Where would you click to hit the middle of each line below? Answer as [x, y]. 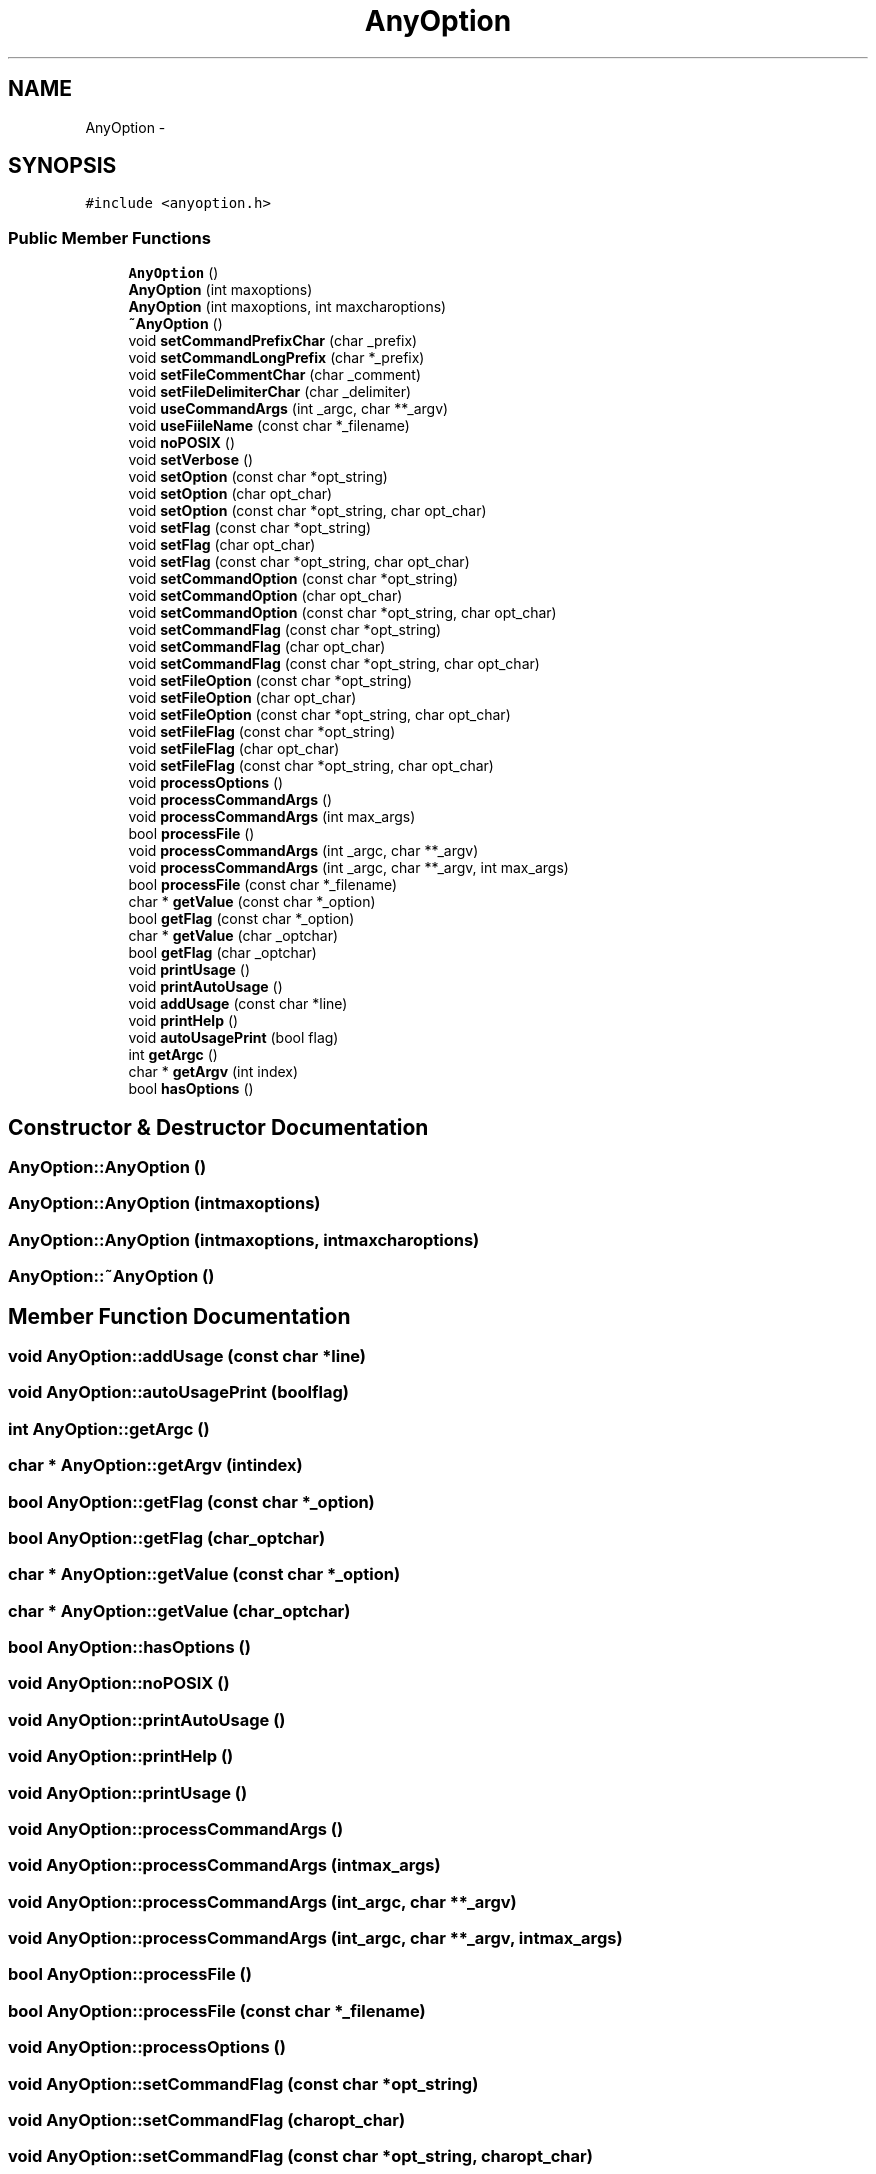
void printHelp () [183, 1021]
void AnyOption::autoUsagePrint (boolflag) [178, 1392]
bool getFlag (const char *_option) [241, 919]
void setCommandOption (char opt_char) [265, 596]
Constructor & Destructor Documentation [218, 1127]
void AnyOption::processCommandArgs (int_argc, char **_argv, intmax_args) [315, 1938]
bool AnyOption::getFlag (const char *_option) [191, 1501]
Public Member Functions [109, 237]
